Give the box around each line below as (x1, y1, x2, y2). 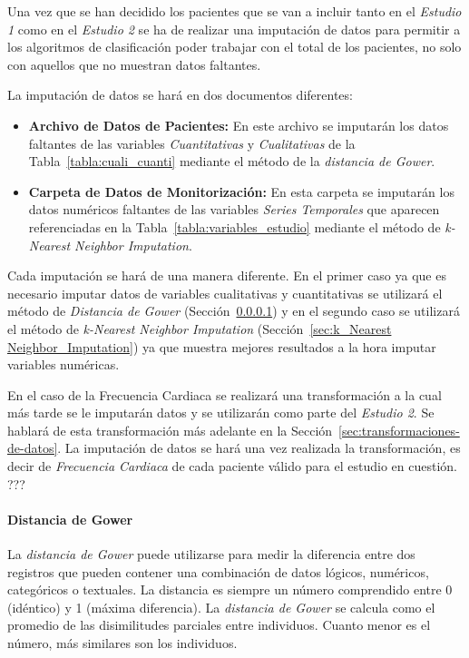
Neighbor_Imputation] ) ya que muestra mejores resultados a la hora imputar (7, 337, 436, 356)
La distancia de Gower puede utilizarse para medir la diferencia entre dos (7, 545, 415, 564)
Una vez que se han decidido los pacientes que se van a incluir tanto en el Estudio (7, 2, 462, 20)
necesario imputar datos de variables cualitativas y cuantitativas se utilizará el (7, 283, 443, 302)
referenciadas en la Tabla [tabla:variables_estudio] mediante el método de (28, 217, 441, 236)
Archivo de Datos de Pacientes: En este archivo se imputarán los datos (28, 115, 449, 134)
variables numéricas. (7, 355, 120, 374)
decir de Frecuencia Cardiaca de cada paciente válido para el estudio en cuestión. (7, 457, 457, 476)
